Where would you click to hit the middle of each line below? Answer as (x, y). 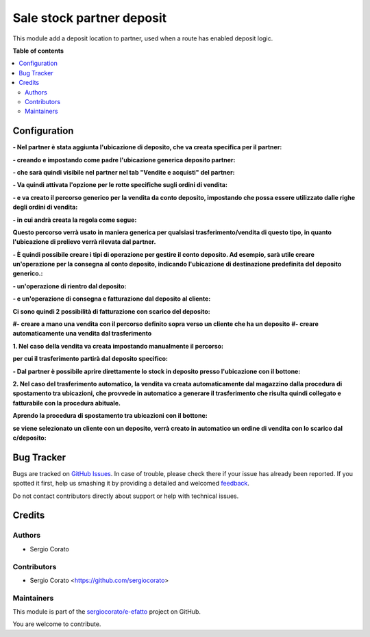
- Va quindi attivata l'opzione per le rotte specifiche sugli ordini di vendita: (120, 185)
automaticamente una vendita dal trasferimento (82, 334)
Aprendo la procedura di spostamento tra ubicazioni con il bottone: (110, 416)
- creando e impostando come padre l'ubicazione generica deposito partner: (124, 160)
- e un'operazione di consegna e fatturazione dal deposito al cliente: (112, 299)
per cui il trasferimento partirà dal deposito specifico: (90, 359)
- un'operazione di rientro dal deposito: (70, 286)
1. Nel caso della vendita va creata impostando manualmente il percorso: (118, 346)
